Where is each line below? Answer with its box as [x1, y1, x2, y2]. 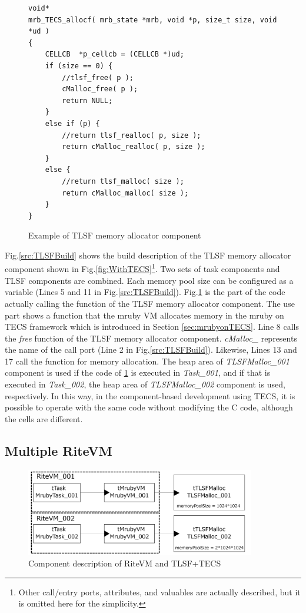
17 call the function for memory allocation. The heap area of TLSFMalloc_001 [5, 354, 290, 367]
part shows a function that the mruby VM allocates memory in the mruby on [5, 309, 284, 321]
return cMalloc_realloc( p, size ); [62, 143, 205, 151]
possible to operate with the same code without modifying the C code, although [5, 401, 293, 413]
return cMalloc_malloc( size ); [62, 188, 189, 197]
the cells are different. [5, 412, 83, 425]
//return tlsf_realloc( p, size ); [62, 131, 201, 140]
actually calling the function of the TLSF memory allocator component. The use [5, 297, 295, 309]
